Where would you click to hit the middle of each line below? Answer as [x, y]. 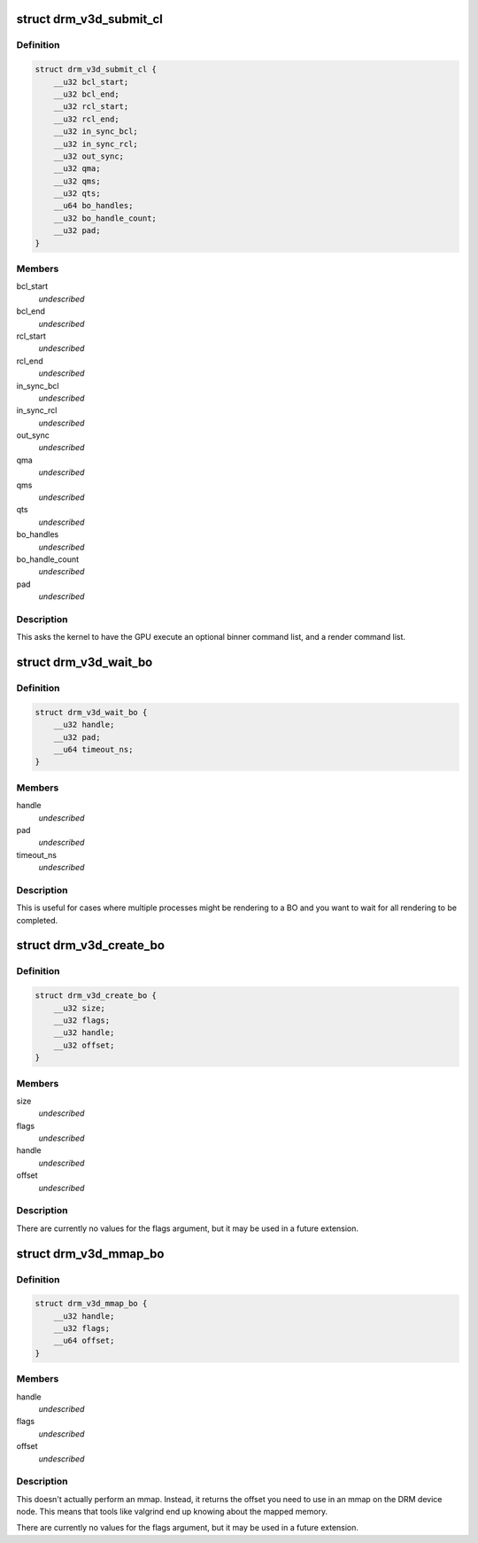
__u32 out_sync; [89, 156]
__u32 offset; [84, 1045]
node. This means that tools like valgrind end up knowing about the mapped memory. [172, 1512]
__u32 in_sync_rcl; [96, 144]
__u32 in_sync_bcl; [96, 132]
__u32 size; [80, 1008]
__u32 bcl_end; [86, 94]
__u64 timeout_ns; [93, 750]
